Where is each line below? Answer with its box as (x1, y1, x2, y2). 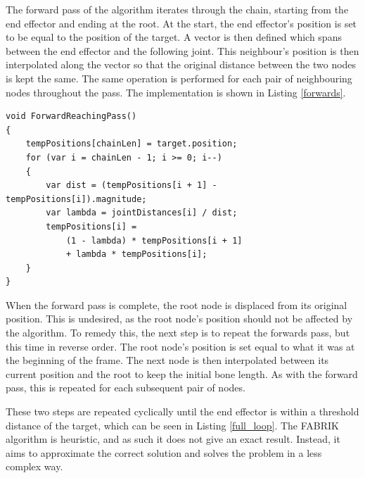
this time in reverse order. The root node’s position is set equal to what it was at (6, 339, 355, 353)
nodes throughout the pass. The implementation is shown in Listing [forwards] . (6, 84, 346, 99)
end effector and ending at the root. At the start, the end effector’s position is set (6, 15, 357, 30)
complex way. (6, 459, 63, 474)
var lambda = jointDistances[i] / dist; (46, 208, 238, 218)
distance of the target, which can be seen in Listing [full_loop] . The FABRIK (6, 417, 339, 432)
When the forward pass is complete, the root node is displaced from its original (6, 297, 347, 312)
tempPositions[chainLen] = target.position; (25, 139, 238, 149)
